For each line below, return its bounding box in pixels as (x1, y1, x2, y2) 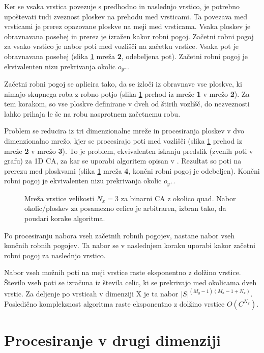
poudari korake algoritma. (24, 213, 105, 223)
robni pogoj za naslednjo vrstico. (4, 250, 106, 260)
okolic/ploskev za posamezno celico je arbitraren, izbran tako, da (24, 203, 226, 213)
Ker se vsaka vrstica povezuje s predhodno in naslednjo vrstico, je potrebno (4, 1, 240, 11)
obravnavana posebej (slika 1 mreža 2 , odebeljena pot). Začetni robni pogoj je (4, 50, 248, 61)
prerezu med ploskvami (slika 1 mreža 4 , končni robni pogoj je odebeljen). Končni (4, 165, 260, 176)
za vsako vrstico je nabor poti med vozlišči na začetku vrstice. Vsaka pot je (4, 41, 239, 51)
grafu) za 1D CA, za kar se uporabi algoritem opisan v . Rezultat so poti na (4, 155, 242, 166)
